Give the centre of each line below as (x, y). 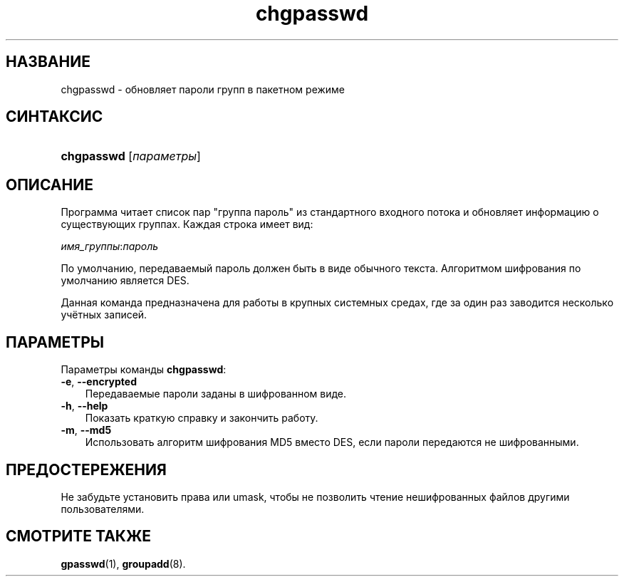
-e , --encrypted (99, 382)
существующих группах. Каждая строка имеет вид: (187, 224)
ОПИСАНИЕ (50, 185)
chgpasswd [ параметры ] (131, 156)
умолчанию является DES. (125, 281)
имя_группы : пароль (110, 246)
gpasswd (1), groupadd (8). (123, 563)
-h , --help (84, 406)
